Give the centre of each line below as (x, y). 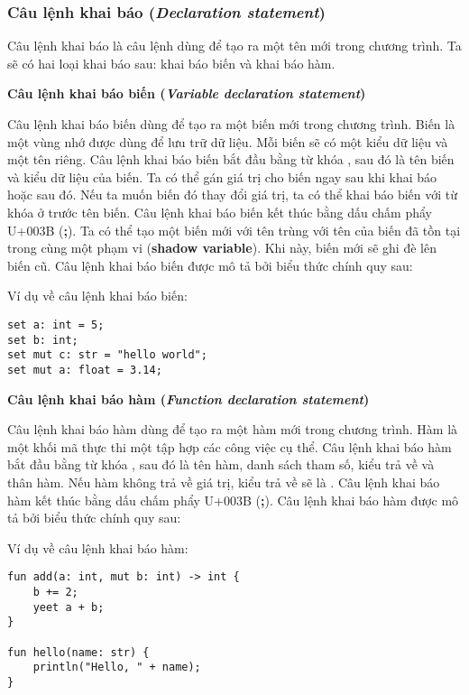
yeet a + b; (69, 607)
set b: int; (43, 340)
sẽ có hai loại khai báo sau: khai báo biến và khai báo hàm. (171, 63)
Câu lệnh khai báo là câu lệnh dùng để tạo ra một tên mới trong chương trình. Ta (234, 46)
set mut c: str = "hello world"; (107, 355)
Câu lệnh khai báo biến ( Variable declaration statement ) (187, 93)
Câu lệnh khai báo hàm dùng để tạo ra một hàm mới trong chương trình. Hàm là (233, 429)
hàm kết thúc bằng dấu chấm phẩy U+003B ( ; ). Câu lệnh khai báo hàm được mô (233, 500)
